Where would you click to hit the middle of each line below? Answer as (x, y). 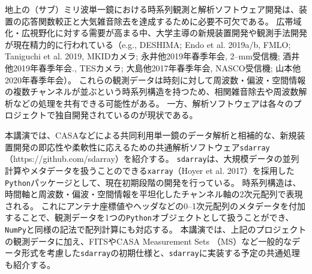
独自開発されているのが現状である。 (126, 115)
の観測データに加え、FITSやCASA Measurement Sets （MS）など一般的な (148, 241)
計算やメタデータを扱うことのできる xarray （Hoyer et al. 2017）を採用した (150, 170)
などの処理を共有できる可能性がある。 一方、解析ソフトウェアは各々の (153, 103)
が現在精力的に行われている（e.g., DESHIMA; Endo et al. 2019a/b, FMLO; (148, 44)
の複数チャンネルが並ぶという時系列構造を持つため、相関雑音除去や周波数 (152, 91)
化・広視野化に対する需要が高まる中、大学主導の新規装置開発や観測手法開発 (156, 33)
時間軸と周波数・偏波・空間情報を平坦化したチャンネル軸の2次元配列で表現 (154, 194)
